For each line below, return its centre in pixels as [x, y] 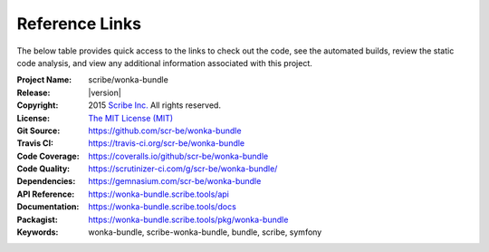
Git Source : [38, 131]
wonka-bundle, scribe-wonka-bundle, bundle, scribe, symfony [205, 232]
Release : [34, 92]
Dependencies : [46, 181]
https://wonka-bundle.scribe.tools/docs [163, 207]
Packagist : [37, 219]
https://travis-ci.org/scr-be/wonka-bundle [167, 143]
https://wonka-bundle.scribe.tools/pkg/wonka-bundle [188, 219]
